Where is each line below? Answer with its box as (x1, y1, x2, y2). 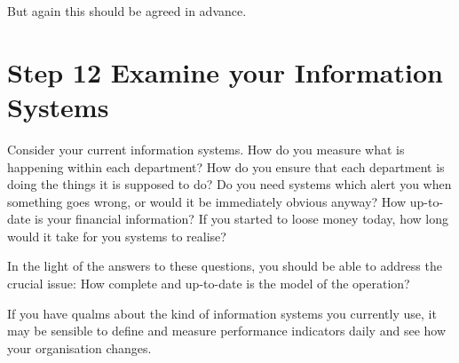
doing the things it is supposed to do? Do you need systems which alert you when (7, 175, 452, 193)
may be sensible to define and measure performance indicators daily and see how (7, 321, 447, 340)
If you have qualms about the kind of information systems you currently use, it (7, 304, 437, 322)
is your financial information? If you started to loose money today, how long (35, 209, 448, 228)
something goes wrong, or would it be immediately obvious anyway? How (7, 192, 407, 210)
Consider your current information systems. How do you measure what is (7, 139, 405, 158)
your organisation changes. (7, 338, 152, 357)
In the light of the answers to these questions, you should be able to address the (7, 256, 442, 275)
